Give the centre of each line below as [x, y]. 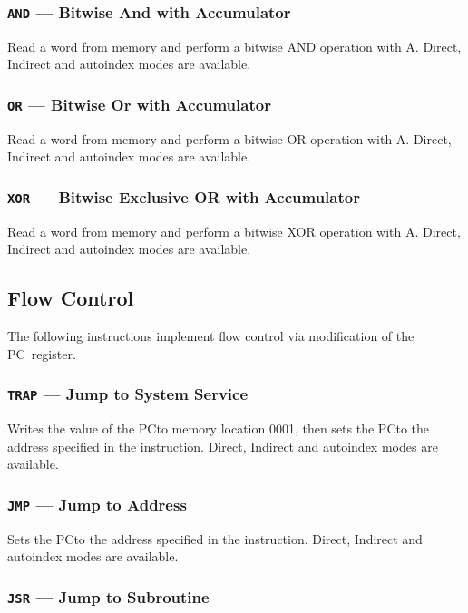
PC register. [42, 353]
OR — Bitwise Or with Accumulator [139, 104]
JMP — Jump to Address [97, 504]
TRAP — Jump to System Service [128, 394]
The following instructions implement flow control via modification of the [211, 336]
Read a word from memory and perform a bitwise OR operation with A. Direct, [229, 138]
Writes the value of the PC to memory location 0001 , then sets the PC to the [219, 428]
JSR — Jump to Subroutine [108, 596]
